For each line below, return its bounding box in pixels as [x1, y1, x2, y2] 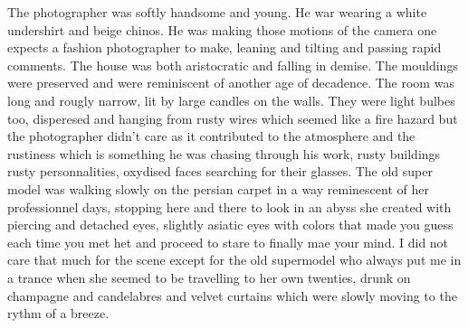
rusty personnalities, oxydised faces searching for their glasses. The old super [7, 162, 433, 181]
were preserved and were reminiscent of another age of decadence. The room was [7, 73, 454, 92]
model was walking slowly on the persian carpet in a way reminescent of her [7, 179, 429, 198]
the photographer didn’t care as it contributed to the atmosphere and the [7, 127, 415, 145]
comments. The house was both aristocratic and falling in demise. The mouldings [7, 55, 458, 74]
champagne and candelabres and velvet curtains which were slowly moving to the [7, 286, 457, 305]
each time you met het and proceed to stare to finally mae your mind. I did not [7, 232, 449, 251]
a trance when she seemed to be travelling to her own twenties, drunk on [7, 267, 411, 286]
